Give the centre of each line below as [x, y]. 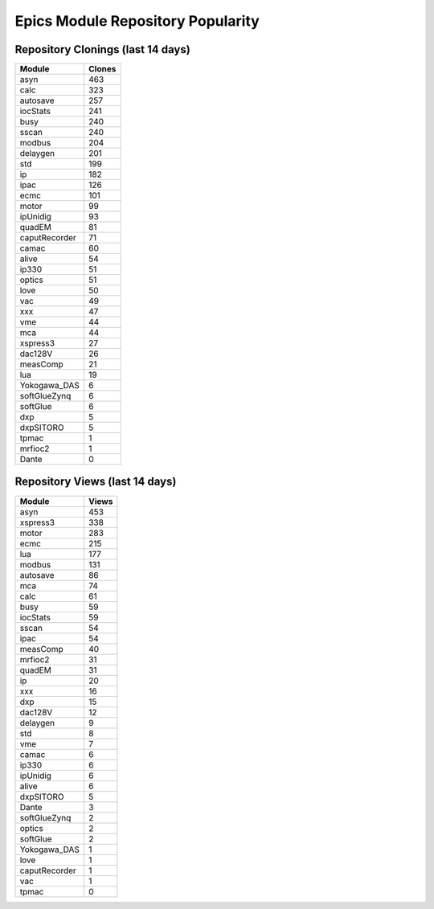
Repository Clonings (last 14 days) [102, 49]
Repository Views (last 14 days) [96, 482]
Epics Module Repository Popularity [137, 21]
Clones [102, 69]
